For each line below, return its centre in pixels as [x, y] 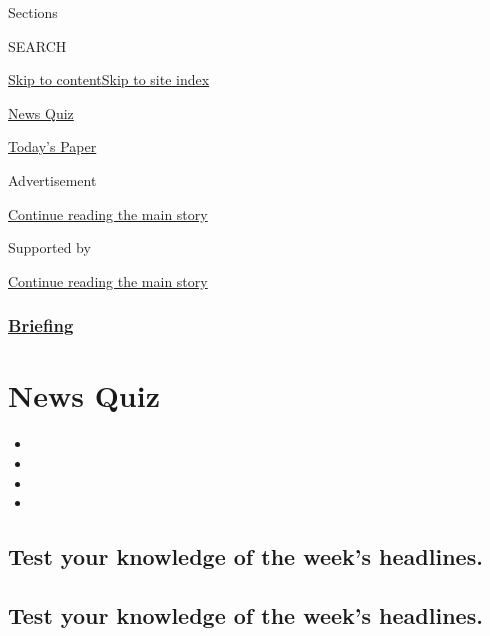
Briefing [41, 325]
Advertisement [52, 179]
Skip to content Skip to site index [109, 79]
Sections [33, 12]
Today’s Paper [52, 146]
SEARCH [37, 45]
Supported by [49, 247]
